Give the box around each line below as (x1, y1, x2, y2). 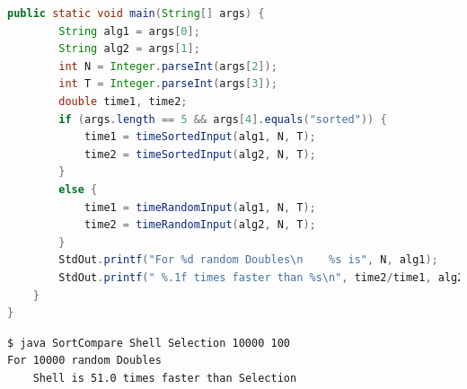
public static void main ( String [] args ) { (7, 7, 265, 20)
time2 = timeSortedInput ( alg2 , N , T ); (84, 147, 316, 161)
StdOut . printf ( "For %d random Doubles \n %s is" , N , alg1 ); (58, 253, 438, 267)
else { (58, 182, 98, 196)
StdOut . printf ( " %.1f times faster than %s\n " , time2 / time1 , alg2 (58, 270, 464, 284)
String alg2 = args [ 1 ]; (58, 42, 200, 56)
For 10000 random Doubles (7, 354, 162, 367)
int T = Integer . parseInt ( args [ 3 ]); (58, 77, 278, 91)
